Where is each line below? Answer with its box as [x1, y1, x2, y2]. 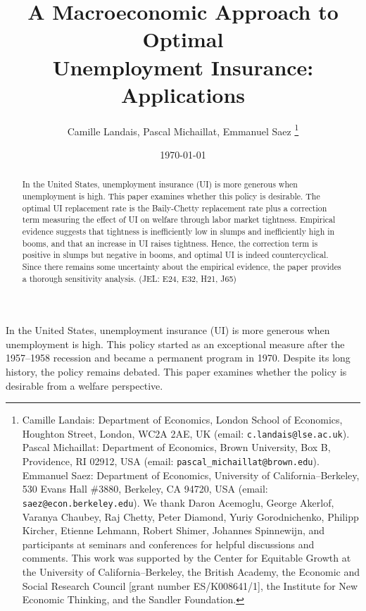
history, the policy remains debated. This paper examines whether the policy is [6, 364, 347, 379]
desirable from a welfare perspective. [6, 378, 163, 393]
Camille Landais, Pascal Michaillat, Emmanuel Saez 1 [67, 121, 299, 138]
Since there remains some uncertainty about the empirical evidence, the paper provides [22, 260, 341, 272]
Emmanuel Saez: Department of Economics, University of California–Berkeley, [22, 467, 360, 482]
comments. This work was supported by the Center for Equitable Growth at [22, 550, 351, 565]
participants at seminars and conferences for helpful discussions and [22, 536, 315, 551]
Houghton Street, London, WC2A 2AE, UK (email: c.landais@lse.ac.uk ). [22, 426, 350, 440]
